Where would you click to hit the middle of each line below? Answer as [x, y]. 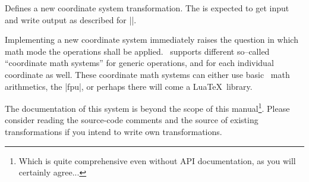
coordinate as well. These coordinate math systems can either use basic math [147, 74]
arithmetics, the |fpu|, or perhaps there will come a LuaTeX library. [129, 86]
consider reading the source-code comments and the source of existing [132, 120]
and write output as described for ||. [71, 19]
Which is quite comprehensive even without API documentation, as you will [157, 160]
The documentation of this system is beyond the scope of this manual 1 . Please [147, 107]
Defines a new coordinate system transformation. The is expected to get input [147, 8]
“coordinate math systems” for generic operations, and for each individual [139, 63]
